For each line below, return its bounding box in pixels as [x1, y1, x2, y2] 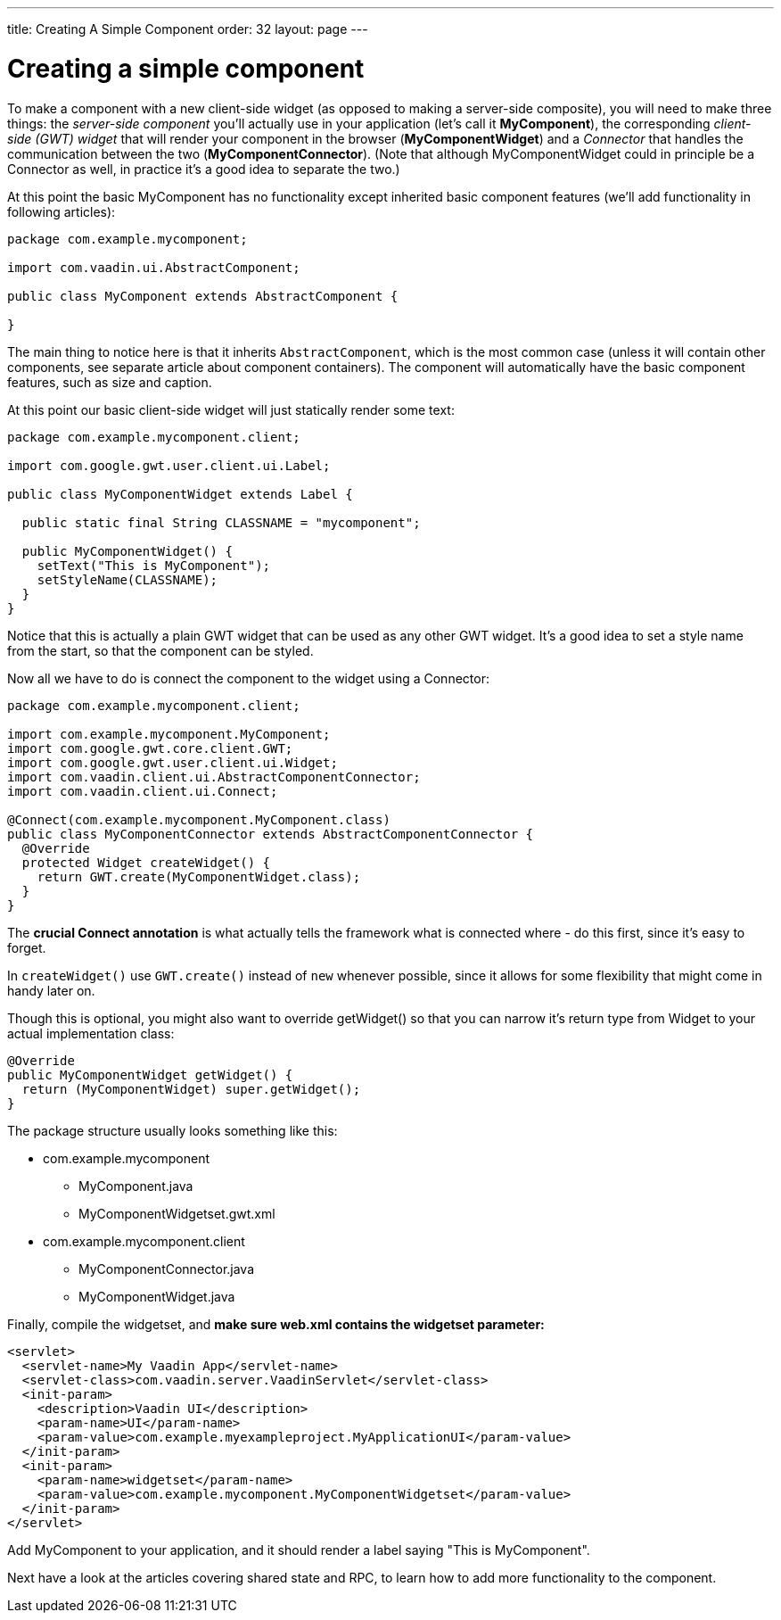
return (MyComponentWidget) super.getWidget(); [21, 1081, 361, 1096]
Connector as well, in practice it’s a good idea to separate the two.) [7, 161, 400, 177]
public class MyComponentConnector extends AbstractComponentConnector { [7, 826, 534, 841]
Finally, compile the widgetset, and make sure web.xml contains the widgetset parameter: [7, 1316, 545, 1332]
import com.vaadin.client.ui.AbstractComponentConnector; [7, 769, 421, 784]
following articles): [7, 203, 116, 219]
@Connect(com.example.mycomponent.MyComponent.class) [7, 812, 390, 827]
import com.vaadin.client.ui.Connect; [7, 783, 278, 798]
